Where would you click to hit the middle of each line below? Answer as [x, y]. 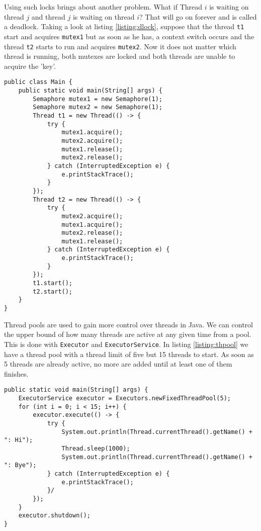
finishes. [16, 373]
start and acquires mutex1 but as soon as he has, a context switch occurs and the [129, 36]
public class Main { [38, 82]
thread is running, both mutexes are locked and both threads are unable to [120, 56]
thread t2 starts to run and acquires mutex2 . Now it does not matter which [120, 46]
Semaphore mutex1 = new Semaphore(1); [98, 99]
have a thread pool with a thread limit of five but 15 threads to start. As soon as [129, 354]
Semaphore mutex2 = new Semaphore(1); [98, 107]
